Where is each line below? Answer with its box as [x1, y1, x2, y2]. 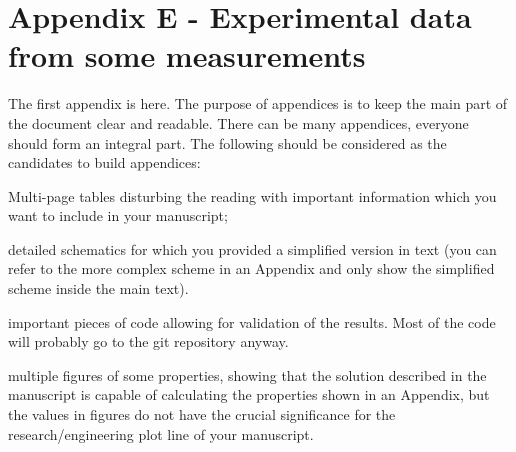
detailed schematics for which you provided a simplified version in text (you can [8, 238, 497, 259]
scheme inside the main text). [8, 278, 189, 299]
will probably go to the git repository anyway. [8, 331, 289, 352]
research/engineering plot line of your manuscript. [8, 423, 314, 444]
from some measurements [8, 35, 366, 76]
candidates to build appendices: [8, 152, 201, 173]
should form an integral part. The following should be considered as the [8, 132, 447, 153]
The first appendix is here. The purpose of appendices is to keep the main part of [8, 93, 508, 114]
